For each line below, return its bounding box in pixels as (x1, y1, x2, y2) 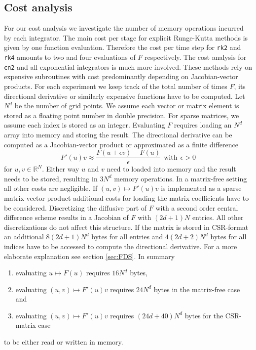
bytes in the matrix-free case (153, 284, 240, 294)
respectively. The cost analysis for (145, 52, 247, 62)
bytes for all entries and (91, 231, 163, 242)
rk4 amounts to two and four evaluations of (4, 52, 136, 62)
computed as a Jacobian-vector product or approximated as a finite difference (4, 139, 238, 149)
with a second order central (155, 202, 238, 213)
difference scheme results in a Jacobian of (4, 212, 129, 222)
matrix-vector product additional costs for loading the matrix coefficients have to (4, 192, 249, 203)
